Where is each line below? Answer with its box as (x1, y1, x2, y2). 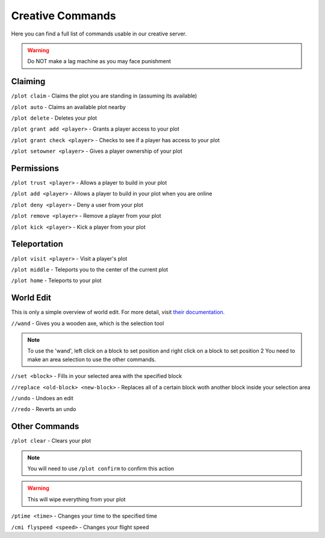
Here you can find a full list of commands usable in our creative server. (11, 30, 187, 37)
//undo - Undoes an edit (11, 394, 73, 401)
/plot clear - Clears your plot (11, 437, 91, 445)
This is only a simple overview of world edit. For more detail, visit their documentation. (11, 309, 225, 316)
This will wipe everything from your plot (27, 495, 126, 502)
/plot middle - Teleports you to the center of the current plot (11, 265, 169, 273)
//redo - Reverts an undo (11, 406, 76, 413)
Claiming (11, 76, 46, 87)
